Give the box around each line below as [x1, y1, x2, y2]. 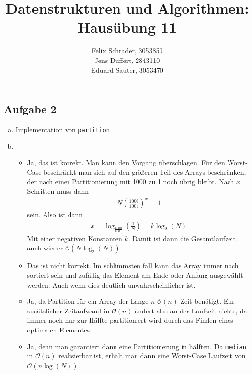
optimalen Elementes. [27, 325, 92, 335]
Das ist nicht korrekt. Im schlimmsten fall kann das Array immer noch [27, 260, 239, 270]
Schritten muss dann [27, 186, 89, 196]
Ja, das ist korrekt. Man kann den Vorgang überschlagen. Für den [27, 157, 225, 167]
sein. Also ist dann [27, 209, 83, 220]
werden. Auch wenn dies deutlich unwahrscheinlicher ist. [27, 279, 196, 290]
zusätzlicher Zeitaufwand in [27, 305, 110, 315]
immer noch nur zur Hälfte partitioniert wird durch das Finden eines [27, 315, 233, 325]
